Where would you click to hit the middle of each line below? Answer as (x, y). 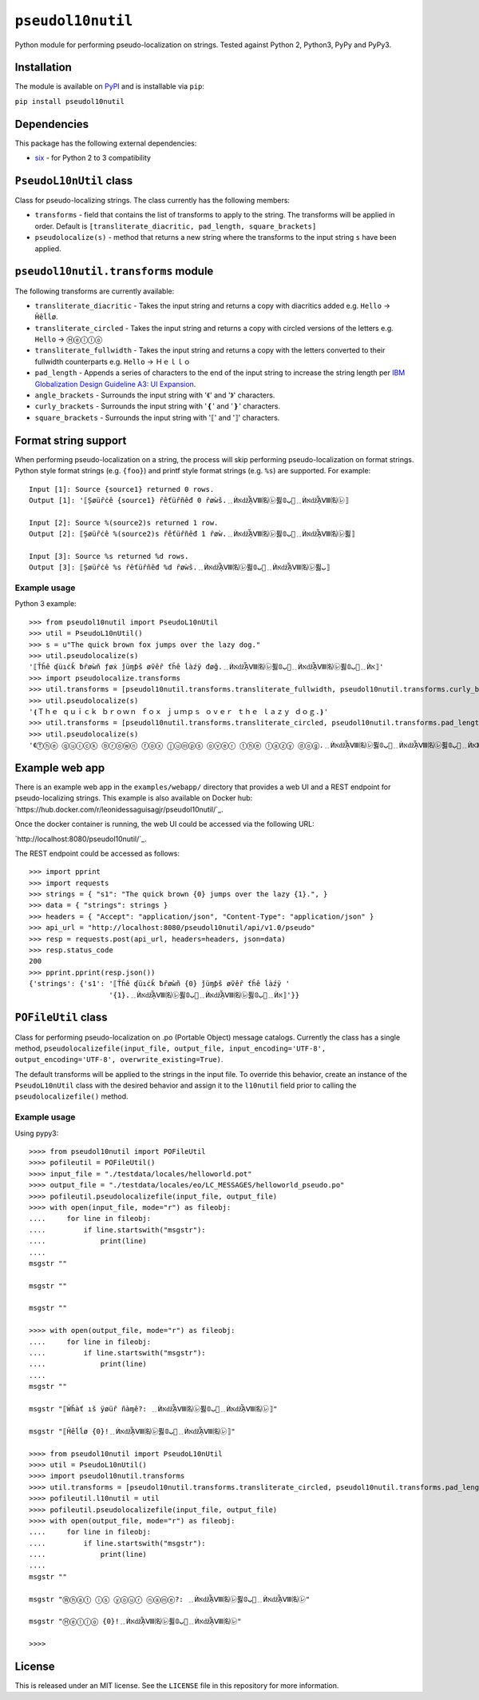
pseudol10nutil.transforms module (114, 271)
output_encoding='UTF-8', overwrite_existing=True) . (119, 1060)
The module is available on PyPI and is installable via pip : (110, 86)
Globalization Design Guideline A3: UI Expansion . (115, 384)
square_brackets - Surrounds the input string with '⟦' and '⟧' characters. (157, 417)
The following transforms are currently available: (95, 291)
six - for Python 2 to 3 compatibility (93, 158)
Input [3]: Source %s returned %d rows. (109, 556)
